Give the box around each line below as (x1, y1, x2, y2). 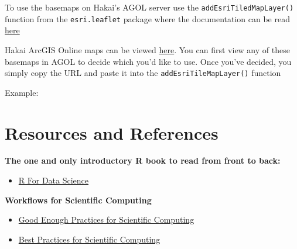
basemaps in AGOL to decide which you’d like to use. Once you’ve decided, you (5, 55, 292, 67)
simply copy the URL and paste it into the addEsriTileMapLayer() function (5, 67, 281, 79)
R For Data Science (18, 174, 89, 186)
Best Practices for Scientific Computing (18, 233, 161, 245)
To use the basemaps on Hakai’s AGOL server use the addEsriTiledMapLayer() (5, 1, 294, 13)
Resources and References (5, 120, 219, 144)
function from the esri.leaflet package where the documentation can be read (5, 12, 290, 25)
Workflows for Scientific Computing (5, 193, 152, 206)
